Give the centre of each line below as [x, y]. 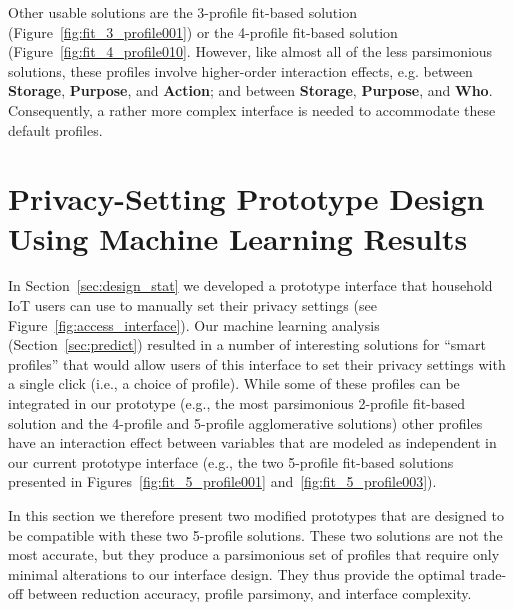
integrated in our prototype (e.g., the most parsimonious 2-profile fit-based [237, 403]
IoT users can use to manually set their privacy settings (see [192, 305]
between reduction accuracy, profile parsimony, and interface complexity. [249, 593]
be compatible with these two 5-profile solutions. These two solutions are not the [255, 534]
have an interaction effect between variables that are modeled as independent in [252, 442]
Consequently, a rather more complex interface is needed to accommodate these [252, 109]
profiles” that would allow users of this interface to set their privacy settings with [257, 363]
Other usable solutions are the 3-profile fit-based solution [182, 12]
